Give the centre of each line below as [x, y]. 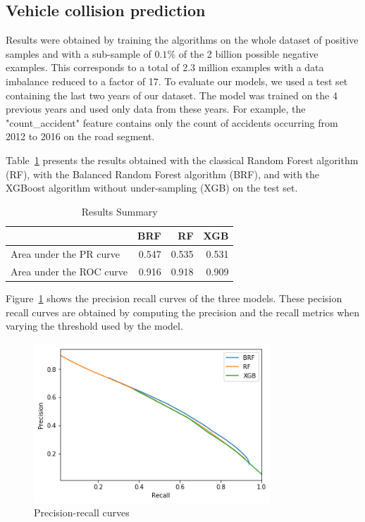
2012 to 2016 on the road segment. [80, 136]
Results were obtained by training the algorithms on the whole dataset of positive [182, 40]
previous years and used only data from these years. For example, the [156, 109]
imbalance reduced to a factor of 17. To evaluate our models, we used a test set [177, 81]
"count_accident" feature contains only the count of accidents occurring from [172, 122]
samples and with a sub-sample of [79, 53]
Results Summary [119, 211]
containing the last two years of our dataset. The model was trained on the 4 [172, 95]
